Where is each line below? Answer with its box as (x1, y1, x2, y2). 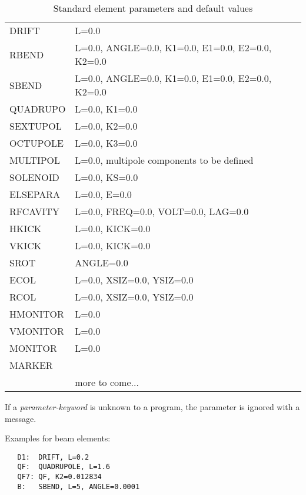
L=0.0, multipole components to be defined (75, 153, 254, 167)
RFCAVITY (9, 204, 59, 218)
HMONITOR (9, 307, 64, 321)
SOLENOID (9, 170, 59, 184)
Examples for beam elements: (5, 432, 111, 444)
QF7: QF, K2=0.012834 (17, 473, 102, 481)
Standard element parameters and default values (53, 1, 253, 15)
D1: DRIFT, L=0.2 (17, 453, 89, 461)
